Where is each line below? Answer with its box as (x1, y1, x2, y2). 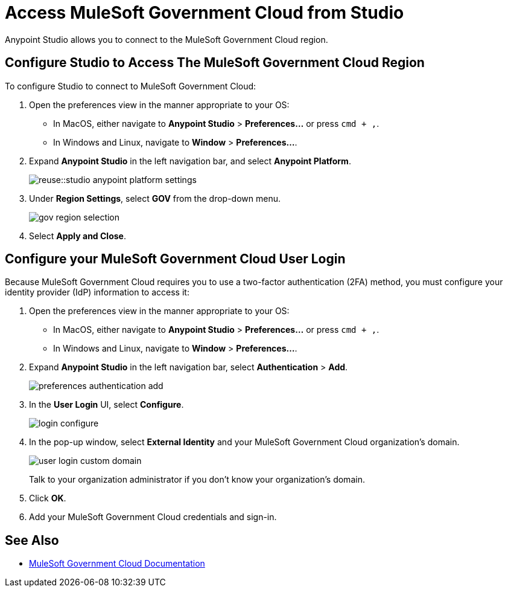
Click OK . (29, 493, 66, 504)
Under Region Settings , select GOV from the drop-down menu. (29, 193, 281, 204)
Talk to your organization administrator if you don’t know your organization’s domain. (29, 474, 365, 485)
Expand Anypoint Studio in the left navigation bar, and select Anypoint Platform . (29, 155, 351, 166)
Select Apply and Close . (29, 230, 126, 241)
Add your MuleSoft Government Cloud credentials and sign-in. (29, 512, 277, 523)
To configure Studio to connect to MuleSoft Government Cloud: (5, 80, 256, 91)
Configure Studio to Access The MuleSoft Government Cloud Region (5, 55, 425, 71)
